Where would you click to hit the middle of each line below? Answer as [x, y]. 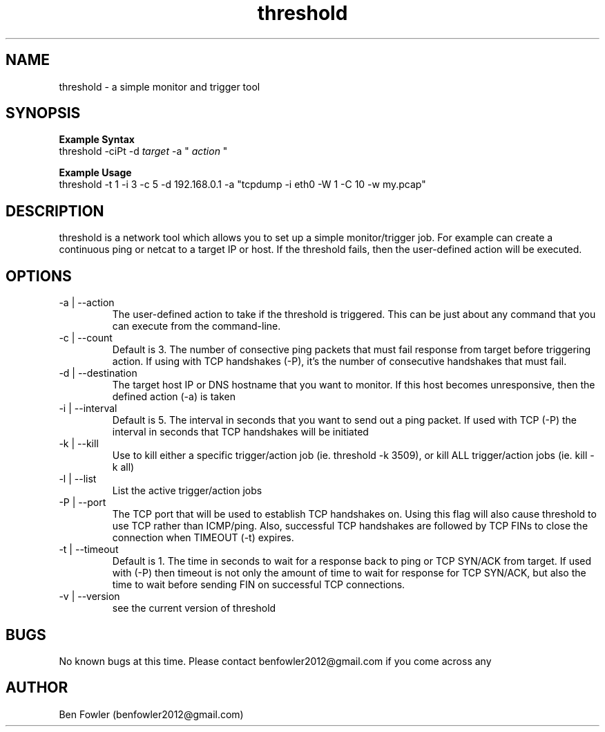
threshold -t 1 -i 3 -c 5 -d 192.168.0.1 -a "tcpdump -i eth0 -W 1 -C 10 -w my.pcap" [242, 185]
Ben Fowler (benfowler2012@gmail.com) [151, 714]
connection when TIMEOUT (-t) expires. [203, 538]
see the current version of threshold [194, 608]
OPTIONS [39, 276]
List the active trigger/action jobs [187, 491]
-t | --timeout [89, 550]
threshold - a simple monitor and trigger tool [160, 86]
